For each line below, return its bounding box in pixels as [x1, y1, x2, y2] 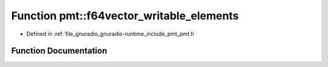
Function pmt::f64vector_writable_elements [11, 9, 239, 22]
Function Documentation [11, 46, 108, 56]
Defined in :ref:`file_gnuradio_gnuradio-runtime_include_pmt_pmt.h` [26, 30, 196, 37]
